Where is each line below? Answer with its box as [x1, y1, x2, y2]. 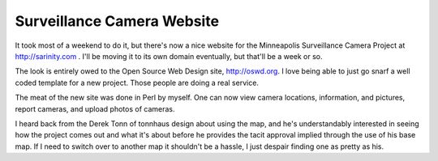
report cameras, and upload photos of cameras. [15, 104, 175, 113]
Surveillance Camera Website [15, 12, 219, 30]
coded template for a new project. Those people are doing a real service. [15, 78, 260, 87]
